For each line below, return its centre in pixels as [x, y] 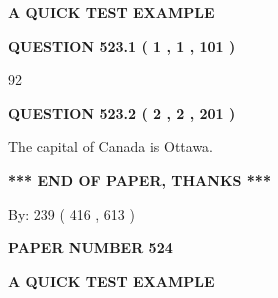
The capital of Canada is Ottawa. [111, 146]
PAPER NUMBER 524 [90, 247]
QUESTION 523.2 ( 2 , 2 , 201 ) [122, 112]
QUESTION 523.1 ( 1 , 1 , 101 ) [122, 45]
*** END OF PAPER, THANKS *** [139, 179]
